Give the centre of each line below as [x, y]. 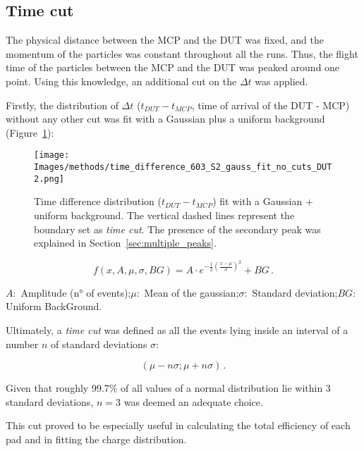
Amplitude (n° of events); [76, 292]
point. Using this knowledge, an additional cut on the [121, 81]
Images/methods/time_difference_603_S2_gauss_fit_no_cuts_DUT [183, 167]
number [22, 344]
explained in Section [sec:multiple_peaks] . [125, 243]
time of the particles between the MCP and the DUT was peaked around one [173, 67]
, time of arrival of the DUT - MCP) [271, 105]
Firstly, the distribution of [62, 105]
